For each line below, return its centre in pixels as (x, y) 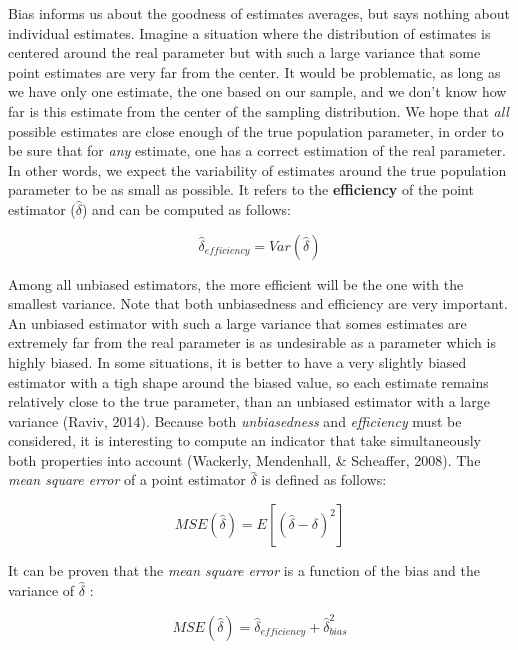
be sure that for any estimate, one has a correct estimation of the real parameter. (257, 150)
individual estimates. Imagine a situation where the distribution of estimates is (249, 32)
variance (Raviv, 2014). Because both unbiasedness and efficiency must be (235, 420)
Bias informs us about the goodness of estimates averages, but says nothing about (259, 13)
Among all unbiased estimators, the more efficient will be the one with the (236, 283)
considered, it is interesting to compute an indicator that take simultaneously (245, 440)
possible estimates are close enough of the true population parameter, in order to (256, 130)
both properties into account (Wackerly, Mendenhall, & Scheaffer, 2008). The (244, 459)
